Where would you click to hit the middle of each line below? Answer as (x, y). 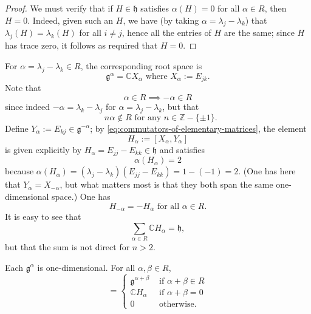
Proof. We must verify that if (59, 8)
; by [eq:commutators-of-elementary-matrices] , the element (198, 128)
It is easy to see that (43, 217)
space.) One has (81, 196)
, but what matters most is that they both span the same (166, 184)
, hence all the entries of (166, 32)
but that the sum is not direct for (67, 246)
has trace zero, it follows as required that (81, 45)
